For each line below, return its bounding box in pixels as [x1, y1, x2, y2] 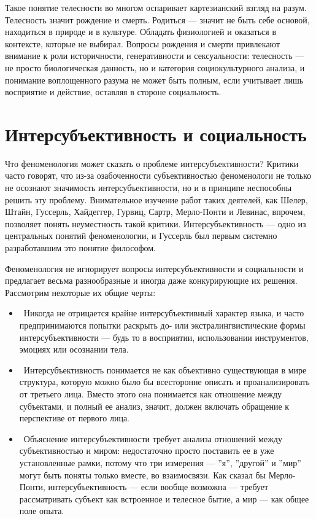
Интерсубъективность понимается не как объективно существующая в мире [23, 363, 307, 376]
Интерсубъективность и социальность [5, 121, 307, 146]
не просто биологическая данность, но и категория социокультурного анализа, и [5, 61, 305, 74]
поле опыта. [19, 504, 64, 517]
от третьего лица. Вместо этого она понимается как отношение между [19, 387, 282, 400]
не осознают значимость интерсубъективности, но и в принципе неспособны [5, 181, 292, 194]
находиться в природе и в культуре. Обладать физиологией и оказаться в [5, 25, 276, 38]
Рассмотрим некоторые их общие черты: [5, 286, 156, 299]
